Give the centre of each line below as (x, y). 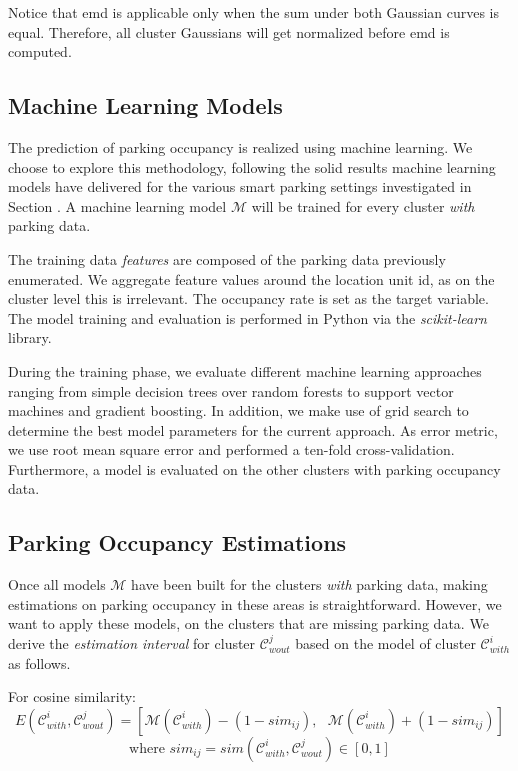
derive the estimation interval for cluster (132, 643)
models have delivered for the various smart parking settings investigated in (240, 186)
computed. (40, 51)
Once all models (57, 584)
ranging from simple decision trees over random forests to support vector (231, 390)
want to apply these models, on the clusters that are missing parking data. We (248, 623)
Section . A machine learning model (117, 205)
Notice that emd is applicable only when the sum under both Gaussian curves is (254, 12)
